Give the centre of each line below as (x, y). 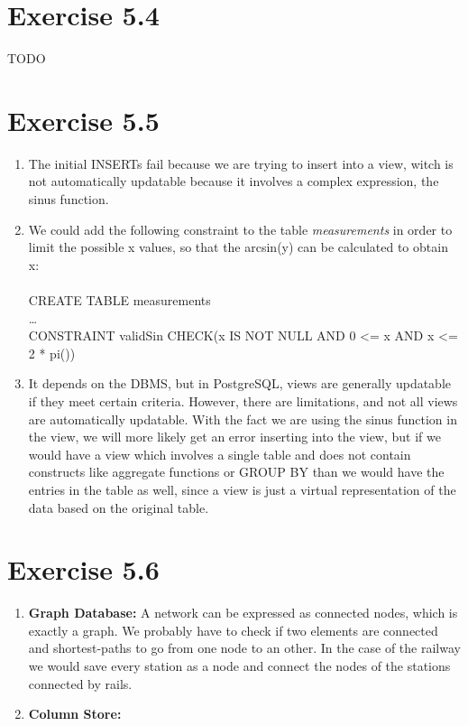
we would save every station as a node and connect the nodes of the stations (239, 666)
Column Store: (75, 714)
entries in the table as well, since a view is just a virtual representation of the (242, 489)
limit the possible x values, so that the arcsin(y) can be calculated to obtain (238, 247)
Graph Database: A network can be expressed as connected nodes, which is (243, 613)
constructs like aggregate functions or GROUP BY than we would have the (236, 472)
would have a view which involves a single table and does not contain (220, 454)
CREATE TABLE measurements (119, 300)
